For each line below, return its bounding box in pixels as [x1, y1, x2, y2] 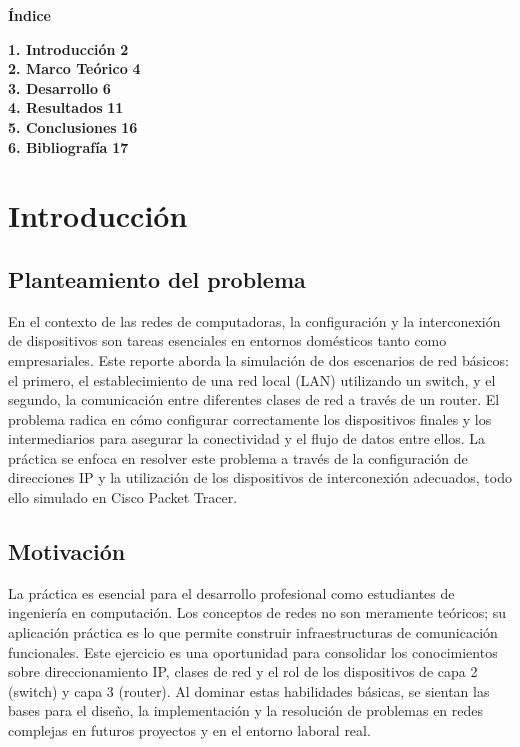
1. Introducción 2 [8, 38, 129, 59]
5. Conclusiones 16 [8, 116, 138, 137]
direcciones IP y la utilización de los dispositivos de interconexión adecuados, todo [8, 467, 512, 488]
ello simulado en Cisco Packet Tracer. [8, 487, 238, 508]
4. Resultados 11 [8, 97, 124, 118]
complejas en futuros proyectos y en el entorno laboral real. [8, 720, 371, 741]
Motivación [8, 536, 126, 567]
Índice [8, 5, 51, 25]
